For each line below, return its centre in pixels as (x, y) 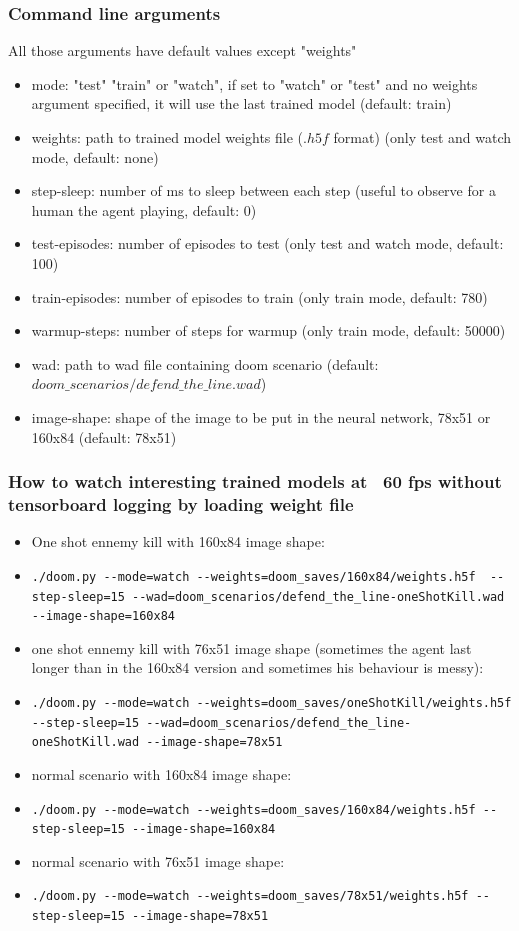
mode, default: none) (95, 156)
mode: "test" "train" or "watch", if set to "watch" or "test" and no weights (254, 83)
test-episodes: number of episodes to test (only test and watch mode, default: (267, 243)
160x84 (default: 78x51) (104, 436)
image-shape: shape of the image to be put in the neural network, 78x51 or (261, 416)
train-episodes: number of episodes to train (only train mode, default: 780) (259, 296)
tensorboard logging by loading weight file (181, 503)
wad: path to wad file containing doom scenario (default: (205, 363)
